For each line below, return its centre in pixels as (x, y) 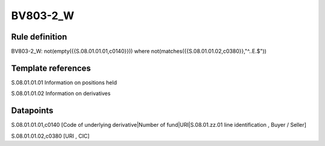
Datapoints (32, 111)
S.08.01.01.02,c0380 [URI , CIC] (50, 136)
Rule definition (39, 37)
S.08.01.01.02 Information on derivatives (61, 93)
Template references (51, 68)
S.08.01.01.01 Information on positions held (64, 82)
